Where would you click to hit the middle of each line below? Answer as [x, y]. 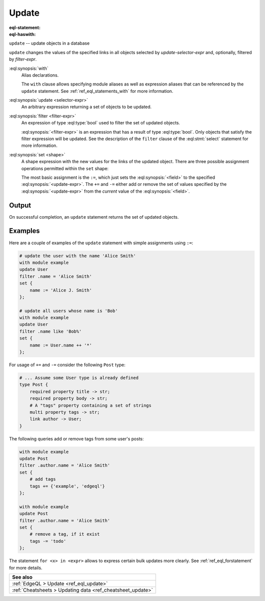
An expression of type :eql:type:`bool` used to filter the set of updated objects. [101, 123]
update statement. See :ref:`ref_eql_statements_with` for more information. [97, 91]
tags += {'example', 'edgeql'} [67, 486]
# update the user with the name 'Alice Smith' [78, 256]
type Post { [34, 385]
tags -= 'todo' [48, 541]
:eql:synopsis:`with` [29, 68]
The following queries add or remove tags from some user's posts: [77, 439]
